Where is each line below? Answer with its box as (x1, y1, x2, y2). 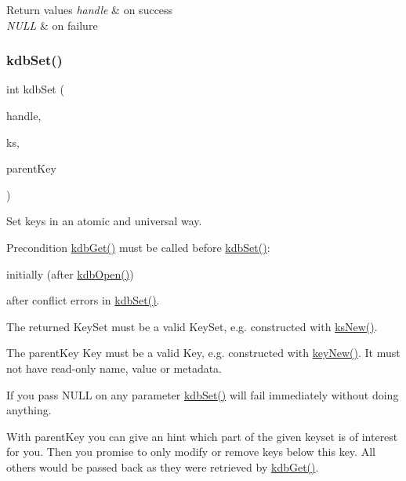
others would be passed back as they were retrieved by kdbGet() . (6, 458, 319, 475)
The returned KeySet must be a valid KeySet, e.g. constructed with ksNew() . (6, 318, 378, 334)
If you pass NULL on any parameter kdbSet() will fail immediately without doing (6, 386, 399, 403)
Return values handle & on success (6, 2, 173, 17)
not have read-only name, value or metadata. (6, 359, 223, 376)
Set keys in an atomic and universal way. (6, 213, 202, 229)
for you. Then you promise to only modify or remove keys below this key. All (6, 443, 375, 460)
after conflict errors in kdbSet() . (6, 292, 160, 308)
